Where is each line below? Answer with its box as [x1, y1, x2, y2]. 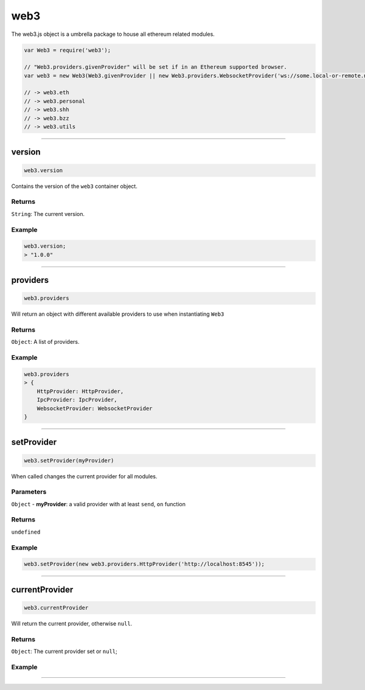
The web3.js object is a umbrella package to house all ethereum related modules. [11, 30, 215, 38]
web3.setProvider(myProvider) [24, 457, 114, 464]
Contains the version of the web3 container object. [11, 183, 138, 190]
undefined [11, 528, 41, 535]
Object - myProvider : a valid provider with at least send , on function [11, 500, 186, 507]
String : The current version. [11, 210, 85, 217]
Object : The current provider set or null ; [11, 648, 118, 655]
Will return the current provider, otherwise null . [11, 619, 133, 627]
